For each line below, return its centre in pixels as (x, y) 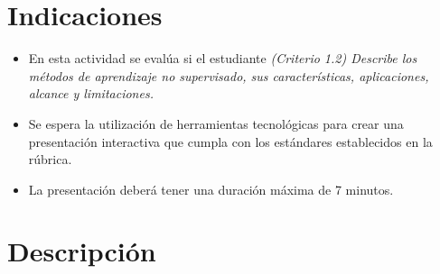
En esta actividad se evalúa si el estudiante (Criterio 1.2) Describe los (223, 58)
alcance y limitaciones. (91, 93)
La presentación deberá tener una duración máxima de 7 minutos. (211, 189)
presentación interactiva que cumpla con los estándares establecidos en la (230, 141)
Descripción (82, 251)
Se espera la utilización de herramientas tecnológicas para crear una (216, 123)
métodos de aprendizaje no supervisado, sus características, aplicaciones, (229, 75)
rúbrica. (50, 159)
